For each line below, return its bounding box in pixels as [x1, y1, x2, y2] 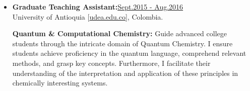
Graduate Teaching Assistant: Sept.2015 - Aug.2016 [12, 2, 183, 12]
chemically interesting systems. [12, 77, 108, 88]
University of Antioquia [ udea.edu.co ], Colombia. [12, 11, 163, 22]
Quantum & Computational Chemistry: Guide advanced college [12, 28, 227, 39]
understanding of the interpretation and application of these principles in [12, 67, 238, 78]
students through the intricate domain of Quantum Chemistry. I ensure [12, 38, 233, 48]
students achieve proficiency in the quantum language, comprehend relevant [12, 48, 246, 58]
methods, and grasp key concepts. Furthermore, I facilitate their [12, 57, 211, 68]
